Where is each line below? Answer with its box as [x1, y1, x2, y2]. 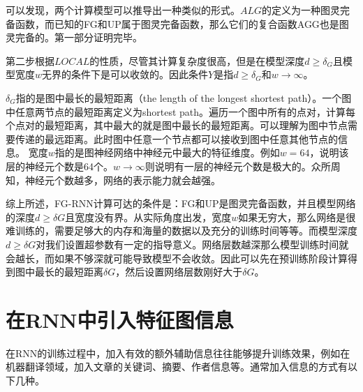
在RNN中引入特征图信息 [6, 305, 234, 333]
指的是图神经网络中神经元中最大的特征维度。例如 [54, 145, 280, 160]
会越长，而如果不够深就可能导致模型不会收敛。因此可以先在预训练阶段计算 [6, 250, 348, 265]
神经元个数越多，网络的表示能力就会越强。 [24, 172, 221, 187]
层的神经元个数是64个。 [6, 158, 113, 173]
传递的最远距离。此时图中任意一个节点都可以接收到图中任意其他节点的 [15, 131, 338, 146]
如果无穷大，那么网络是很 [238, 209, 356, 224]
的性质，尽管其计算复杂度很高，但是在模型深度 [89, 53, 305, 68]
